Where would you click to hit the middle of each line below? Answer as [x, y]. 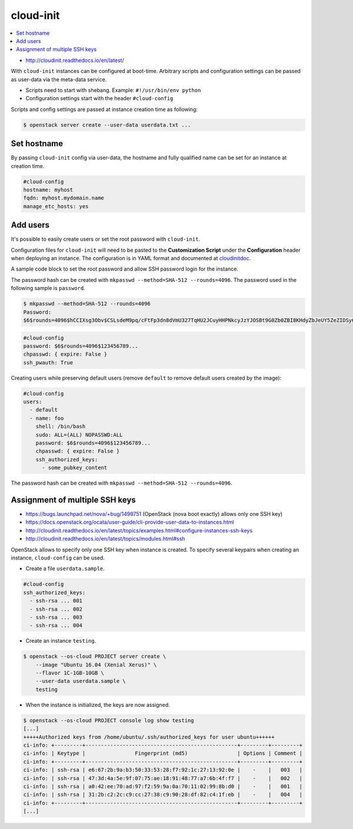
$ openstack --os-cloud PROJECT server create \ [95, 657]
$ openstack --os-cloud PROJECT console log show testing [109, 720]
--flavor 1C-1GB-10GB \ [70, 673]
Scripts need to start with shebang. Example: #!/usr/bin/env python [113, 90]
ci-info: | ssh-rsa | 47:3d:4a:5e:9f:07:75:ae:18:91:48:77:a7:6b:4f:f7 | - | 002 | [163, 778]
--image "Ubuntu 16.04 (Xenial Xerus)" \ [96, 664]
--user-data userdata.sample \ [81, 681]
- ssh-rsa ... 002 [56, 609]
